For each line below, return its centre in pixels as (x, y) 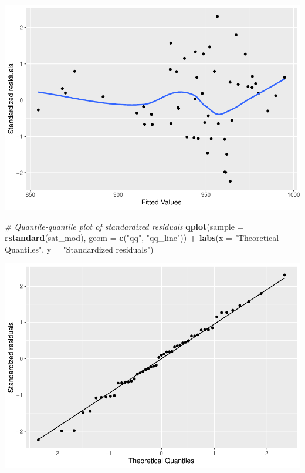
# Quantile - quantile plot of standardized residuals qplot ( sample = (124, 226)
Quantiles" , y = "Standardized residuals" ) (79, 249)
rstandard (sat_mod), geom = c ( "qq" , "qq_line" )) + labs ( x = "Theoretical (142, 238)
